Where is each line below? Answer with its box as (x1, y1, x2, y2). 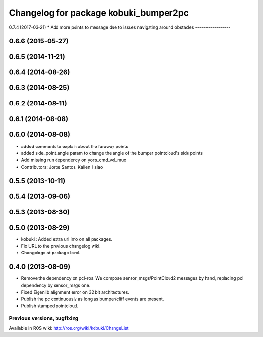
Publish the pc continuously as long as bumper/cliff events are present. (21, 296, 164, 302)
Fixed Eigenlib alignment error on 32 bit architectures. (21, 289, 129, 295)
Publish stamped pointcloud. (21, 303, 79, 309)
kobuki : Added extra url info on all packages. (21, 236, 112, 242)
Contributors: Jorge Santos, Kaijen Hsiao (21, 164, 103, 169)
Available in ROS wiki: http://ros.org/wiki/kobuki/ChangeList (9, 325, 129, 331)
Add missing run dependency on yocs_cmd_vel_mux (21, 157, 127, 163)
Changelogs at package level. (21, 250, 81, 256)
